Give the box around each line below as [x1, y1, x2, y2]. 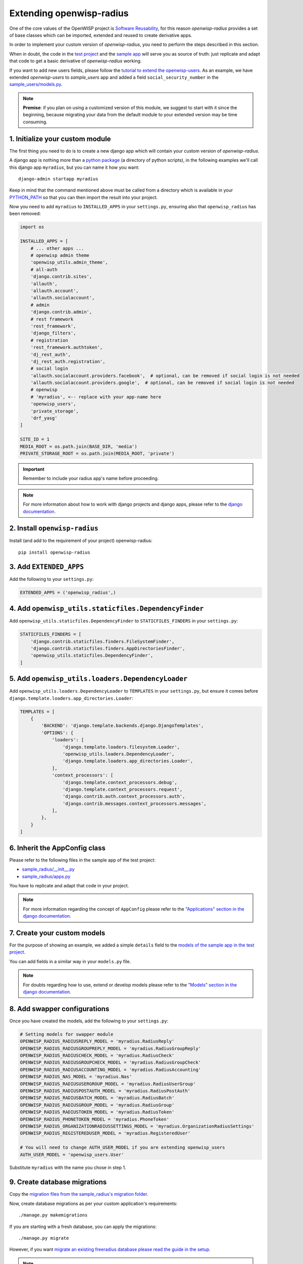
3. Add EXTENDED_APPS [9, 562, 84, 571]
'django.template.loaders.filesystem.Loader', [62, 744, 180, 750]
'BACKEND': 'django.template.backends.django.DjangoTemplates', [41, 723, 204, 729]
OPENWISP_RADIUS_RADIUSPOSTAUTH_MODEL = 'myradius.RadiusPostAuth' [20, 1088, 191, 1094]
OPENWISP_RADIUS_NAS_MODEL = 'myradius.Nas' [20, 1074, 132, 1079]
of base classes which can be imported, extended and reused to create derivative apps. [9, 32, 192, 38]
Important [23, 466, 45, 472]
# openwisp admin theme [30, 253, 89, 258]
